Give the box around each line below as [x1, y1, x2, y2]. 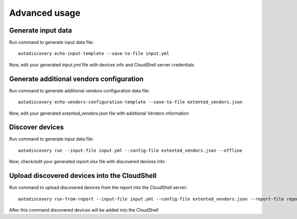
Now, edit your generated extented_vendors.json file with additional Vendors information [9, 110, 189, 116]
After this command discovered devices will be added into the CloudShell [9, 207, 158, 213]
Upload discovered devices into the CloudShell [9, 172, 157, 180]
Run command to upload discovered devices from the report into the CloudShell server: [9, 184, 188, 190]
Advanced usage [9, 7, 81, 18]
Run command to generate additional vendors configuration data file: [9, 88, 150, 93]
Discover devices [9, 123, 64, 131]
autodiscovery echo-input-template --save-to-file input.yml [18, 51, 169, 56]
